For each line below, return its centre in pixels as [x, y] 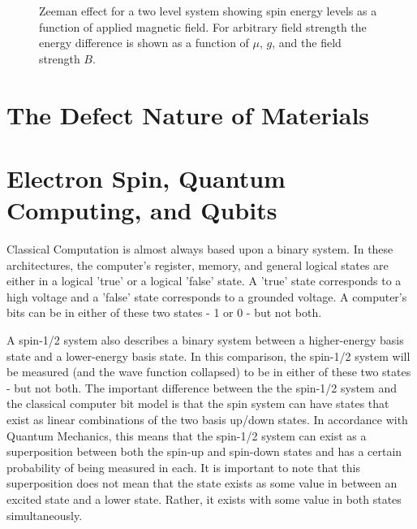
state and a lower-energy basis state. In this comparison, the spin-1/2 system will [208, 356]
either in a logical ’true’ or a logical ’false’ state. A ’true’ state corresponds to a [204, 281]
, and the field [307, 43]
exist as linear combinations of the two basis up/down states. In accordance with [207, 419]
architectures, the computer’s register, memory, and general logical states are [198, 264]
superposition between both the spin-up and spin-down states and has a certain [204, 451]
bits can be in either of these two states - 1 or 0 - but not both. [164, 312]
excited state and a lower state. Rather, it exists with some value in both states [204, 499]
